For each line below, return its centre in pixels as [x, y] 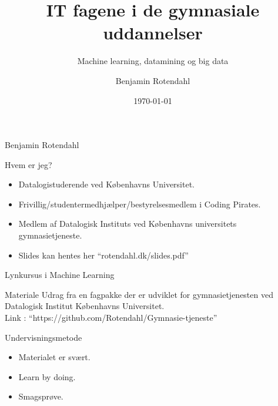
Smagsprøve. [41, 396]
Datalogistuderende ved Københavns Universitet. [106, 184]
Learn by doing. [47, 376]
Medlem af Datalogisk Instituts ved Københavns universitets [128, 224]
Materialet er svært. [54, 357]
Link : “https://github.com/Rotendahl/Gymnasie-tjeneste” [111, 318]
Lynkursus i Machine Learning [60, 275]
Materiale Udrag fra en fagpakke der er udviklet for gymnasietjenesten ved [139, 294]
